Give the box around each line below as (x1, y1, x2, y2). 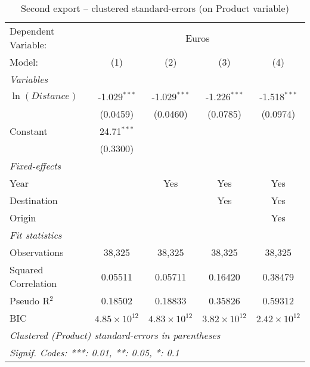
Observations (10, 245, 64, 259)
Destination (10, 193, 58, 207)
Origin (10, 211, 36, 224)
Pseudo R (10, 294, 50, 307)
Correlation (10, 276, 57, 290)
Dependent (10, 24, 55, 38)
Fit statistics (10, 228, 62, 242)
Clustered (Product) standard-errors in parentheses (10, 328, 221, 342)
